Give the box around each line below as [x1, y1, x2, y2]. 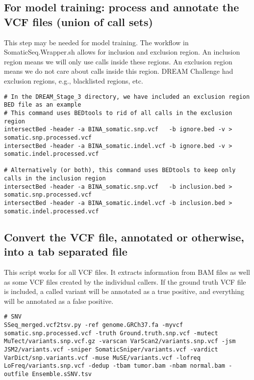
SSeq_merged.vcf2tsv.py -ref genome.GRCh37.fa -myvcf [4, 322, 183, 329]
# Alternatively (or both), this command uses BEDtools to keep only [4, 167, 236, 174]
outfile [4, 370, 29, 378]
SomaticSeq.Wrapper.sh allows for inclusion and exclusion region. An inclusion [4, 47, 240, 57]
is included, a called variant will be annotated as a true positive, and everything [4, 286, 244, 296]
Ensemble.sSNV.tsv [32, 370, 92, 378]
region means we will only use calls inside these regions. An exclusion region [4, 56, 232, 66]
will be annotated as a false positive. [4, 295, 114, 306]
